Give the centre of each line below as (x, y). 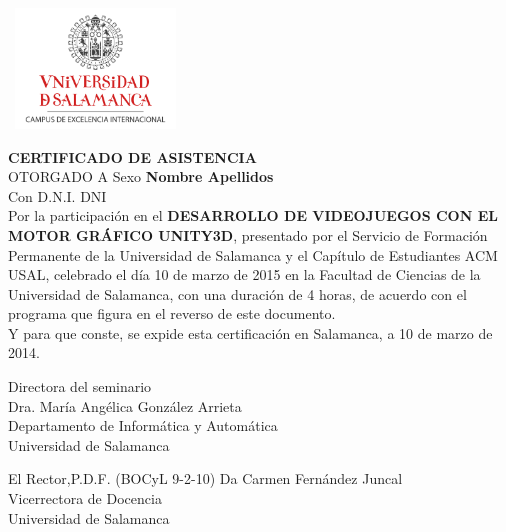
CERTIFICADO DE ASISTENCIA (132, 156)
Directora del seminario (80, 386)
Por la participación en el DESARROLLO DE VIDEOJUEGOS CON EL (253, 215)
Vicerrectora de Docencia (85, 498)
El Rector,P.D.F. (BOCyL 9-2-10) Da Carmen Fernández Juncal (205, 478)
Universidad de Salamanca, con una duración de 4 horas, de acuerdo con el (237, 293)
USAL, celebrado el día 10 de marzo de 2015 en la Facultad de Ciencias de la (244, 274)
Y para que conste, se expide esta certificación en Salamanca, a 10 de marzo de (250, 332)
